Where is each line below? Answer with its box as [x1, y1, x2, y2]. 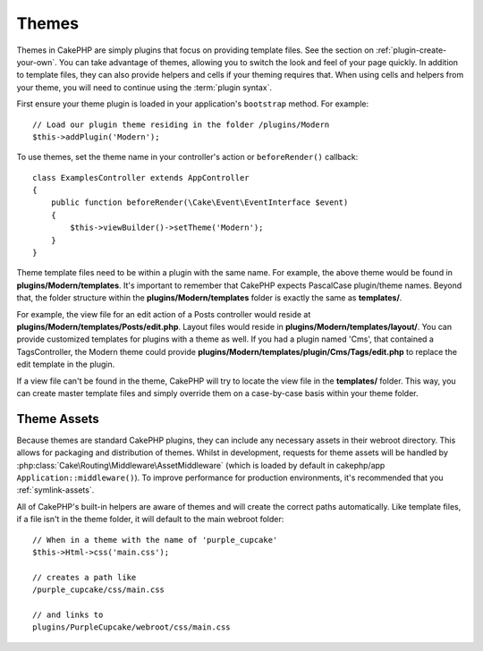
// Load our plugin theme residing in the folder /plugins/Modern [32, 119, 330, 130]
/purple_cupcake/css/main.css [32, 585, 165, 595]
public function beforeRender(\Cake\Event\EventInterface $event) [50, 198, 349, 207]
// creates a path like [32, 572, 137, 582]
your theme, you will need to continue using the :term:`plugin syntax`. [16, 81, 273, 93]
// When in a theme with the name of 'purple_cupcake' [32, 535, 278, 545]
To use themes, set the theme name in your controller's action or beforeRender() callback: [16, 152, 359, 163]
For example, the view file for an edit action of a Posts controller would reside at [16, 309, 311, 319]
